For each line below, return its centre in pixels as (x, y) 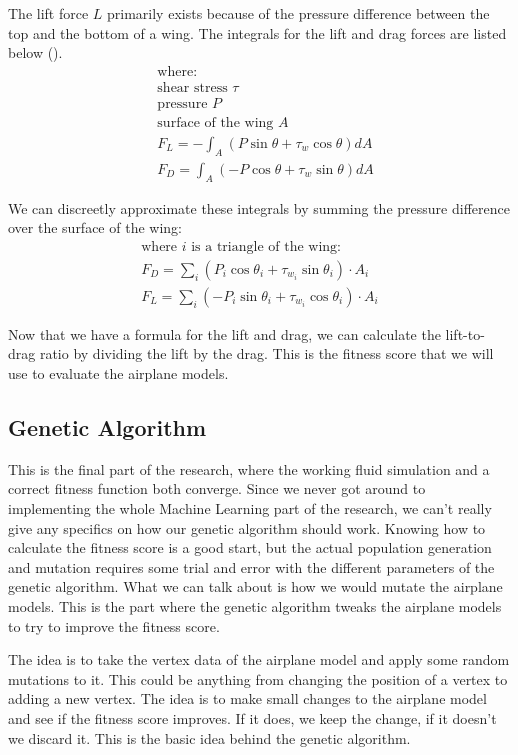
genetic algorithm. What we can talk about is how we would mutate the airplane (255, 586)
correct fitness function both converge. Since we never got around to (217, 488)
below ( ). (35, 52)
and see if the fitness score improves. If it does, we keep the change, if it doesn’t (252, 717)
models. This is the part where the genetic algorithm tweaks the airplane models (255, 605)
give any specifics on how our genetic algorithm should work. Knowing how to (247, 527)
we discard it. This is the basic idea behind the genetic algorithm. (209, 737)
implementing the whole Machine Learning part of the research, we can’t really (250, 508)
